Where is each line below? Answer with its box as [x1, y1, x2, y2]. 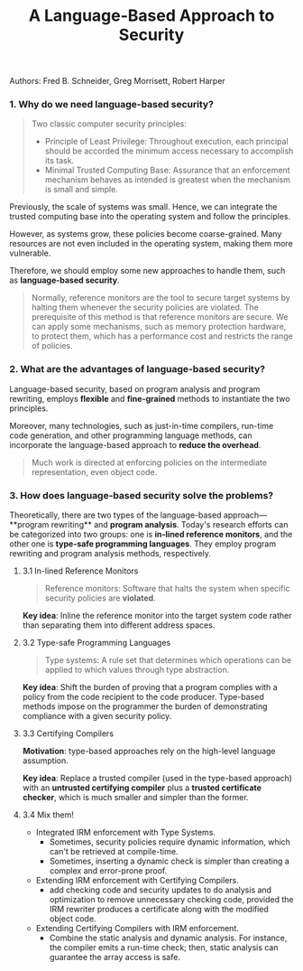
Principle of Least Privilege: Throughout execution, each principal [44, 136, 289, 147]
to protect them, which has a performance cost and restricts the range [31, 331, 293, 341]
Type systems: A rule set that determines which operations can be [44, 655, 291, 666]
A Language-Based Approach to [28, 5, 275, 26]
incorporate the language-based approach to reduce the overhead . [9, 439, 262, 450]
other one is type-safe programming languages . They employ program [9, 538, 277, 549]
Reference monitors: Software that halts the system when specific [44, 584, 290, 594]
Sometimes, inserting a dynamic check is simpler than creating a [49, 855, 290, 867]
